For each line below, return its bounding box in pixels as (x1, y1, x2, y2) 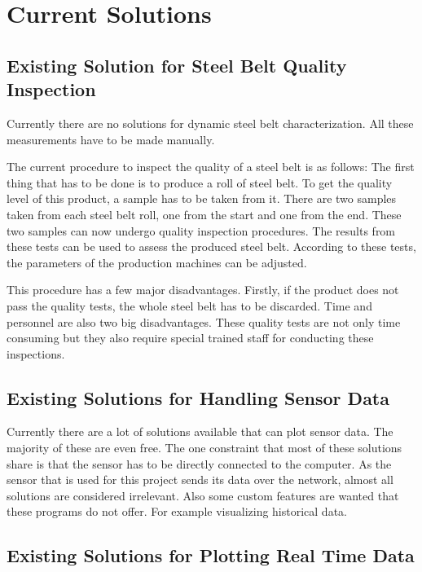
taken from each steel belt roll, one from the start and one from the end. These (7, 205, 402, 222)
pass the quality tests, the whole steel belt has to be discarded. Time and (7, 297, 372, 314)
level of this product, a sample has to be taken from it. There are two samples (7, 190, 397, 207)
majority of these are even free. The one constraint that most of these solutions (7, 439, 402, 456)
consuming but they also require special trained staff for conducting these (7, 329, 374, 346)
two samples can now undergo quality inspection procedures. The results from (7, 222, 396, 239)
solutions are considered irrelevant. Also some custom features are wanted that (7, 486, 399, 504)
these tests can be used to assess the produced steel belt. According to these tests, (7, 238, 416, 255)
